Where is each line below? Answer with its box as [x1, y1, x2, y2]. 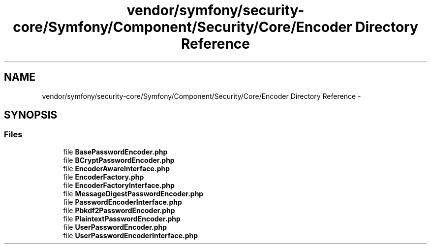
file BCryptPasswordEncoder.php [63, 155, 175, 164]
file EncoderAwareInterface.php [63, 164, 170, 173]
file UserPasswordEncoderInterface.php [63, 231, 198, 240]
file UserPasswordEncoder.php [63, 222, 167, 231]
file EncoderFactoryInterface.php [63, 181, 175, 189]
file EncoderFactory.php [63, 172, 144, 181]
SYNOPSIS [4, 109, 58, 122]
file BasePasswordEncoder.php [63, 147, 168, 156]
